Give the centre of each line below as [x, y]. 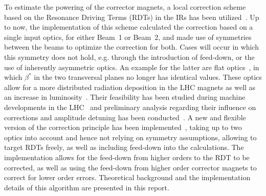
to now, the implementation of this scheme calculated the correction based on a [129, 27]
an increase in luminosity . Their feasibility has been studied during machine [125, 97]
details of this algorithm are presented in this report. [87, 187]
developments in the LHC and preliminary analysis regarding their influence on [130, 107]
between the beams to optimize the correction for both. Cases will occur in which [132, 47]
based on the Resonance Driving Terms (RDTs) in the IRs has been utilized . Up [132, 17]
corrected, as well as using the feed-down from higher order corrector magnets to [130, 167]
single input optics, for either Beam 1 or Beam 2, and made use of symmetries [128, 37]
